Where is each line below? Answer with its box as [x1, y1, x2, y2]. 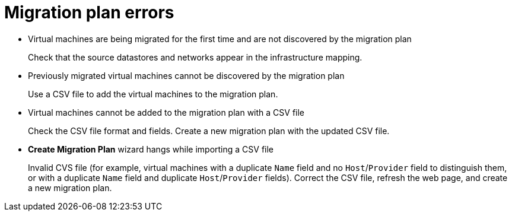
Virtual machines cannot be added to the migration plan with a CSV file [28, 107, 305, 117]
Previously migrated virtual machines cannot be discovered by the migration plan [28, 70, 345, 81]
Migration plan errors [4, 2, 174, 23]
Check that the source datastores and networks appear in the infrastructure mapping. [28, 52, 362, 62]
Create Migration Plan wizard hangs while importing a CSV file [28, 144, 274, 154]
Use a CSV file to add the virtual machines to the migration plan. [28, 88, 278, 99]
